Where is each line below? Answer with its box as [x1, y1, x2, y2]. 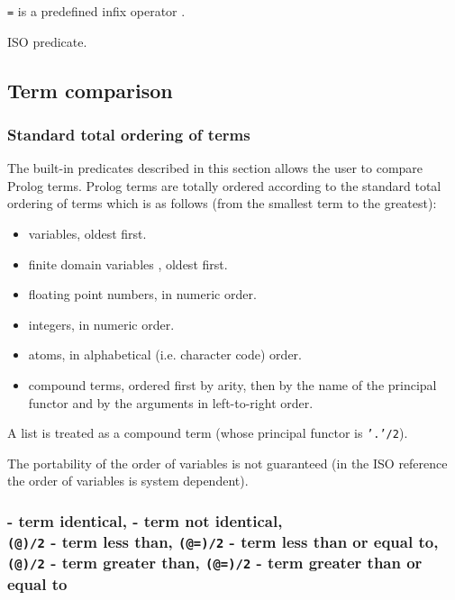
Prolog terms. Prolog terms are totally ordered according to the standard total [7, 176, 441, 195]
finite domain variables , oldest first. [28, 254, 228, 273]
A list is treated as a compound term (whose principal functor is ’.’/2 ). [7, 423, 408, 442]
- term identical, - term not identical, [7, 509, 283, 532]
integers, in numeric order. [28, 314, 175, 333]
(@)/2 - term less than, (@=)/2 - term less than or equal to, [7, 530, 439, 552]
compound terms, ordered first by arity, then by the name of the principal [28, 376, 437, 394]
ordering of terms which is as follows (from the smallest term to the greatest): [7, 194, 437, 213]
